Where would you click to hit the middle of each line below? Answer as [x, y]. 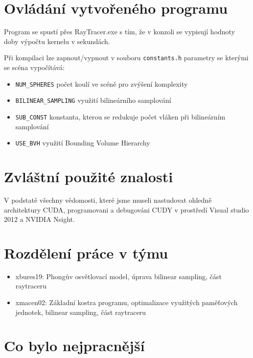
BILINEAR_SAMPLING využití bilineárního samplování [93, 100]
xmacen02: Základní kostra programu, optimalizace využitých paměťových [126, 302]
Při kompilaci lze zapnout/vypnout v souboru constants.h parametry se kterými [126, 58]
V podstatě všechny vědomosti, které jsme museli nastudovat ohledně [108, 200]
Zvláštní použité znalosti [89, 176]
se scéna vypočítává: [34, 67]
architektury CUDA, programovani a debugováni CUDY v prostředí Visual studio [126, 209]
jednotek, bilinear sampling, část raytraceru [81, 312]
